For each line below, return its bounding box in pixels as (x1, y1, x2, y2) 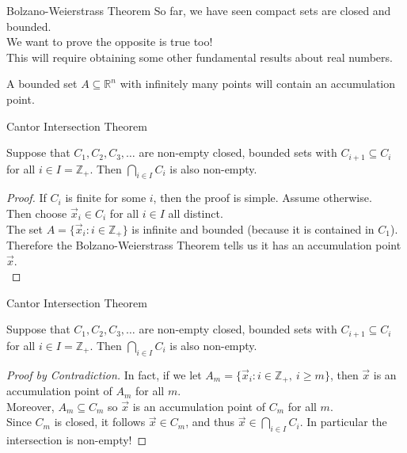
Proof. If (6, 189, 47, 206)
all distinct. (168, 205, 223, 221)
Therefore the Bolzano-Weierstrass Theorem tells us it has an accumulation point (6, 237, 401, 253)
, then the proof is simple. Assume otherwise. (153, 189, 372, 206)
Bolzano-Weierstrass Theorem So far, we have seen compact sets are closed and (6, 2, 391, 18)
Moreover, (6, 398, 55, 414)
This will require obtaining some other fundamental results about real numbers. (6, 48, 393, 65)
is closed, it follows (54, 413, 146, 430)
